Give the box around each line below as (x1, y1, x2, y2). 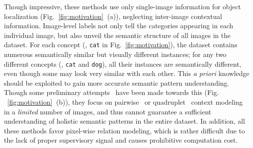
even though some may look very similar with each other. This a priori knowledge (4, 68, 250, 78)
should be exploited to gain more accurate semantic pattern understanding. (4, 77, 230, 88)
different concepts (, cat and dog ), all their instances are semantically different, (4, 58, 241, 69)
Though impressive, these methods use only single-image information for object (4, 1, 241, 11)
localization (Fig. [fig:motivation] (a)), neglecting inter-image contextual (4, 11, 222, 21)
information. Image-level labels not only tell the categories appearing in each (4, 20, 233, 31)
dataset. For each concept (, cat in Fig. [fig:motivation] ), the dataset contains (4, 39, 237, 50)
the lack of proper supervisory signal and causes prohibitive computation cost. (4, 135, 238, 145)
